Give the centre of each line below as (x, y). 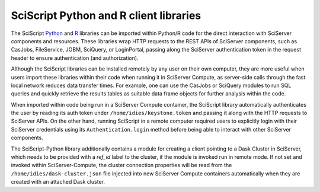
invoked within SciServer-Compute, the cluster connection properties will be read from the (121, 165)
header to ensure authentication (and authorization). (75, 58)
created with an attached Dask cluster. (58, 182)
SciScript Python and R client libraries (106, 15)
